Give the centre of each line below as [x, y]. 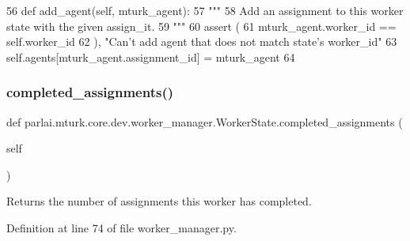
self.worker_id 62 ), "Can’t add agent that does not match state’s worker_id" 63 [202, 41]
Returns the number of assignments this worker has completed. [159, 201]
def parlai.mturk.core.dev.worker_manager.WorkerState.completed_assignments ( [205, 121]
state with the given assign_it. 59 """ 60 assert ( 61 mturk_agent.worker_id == [201, 26]
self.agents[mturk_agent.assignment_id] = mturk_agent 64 [151, 56]
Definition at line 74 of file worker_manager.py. [121, 227]
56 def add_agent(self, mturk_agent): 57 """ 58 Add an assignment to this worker [205, 10]
